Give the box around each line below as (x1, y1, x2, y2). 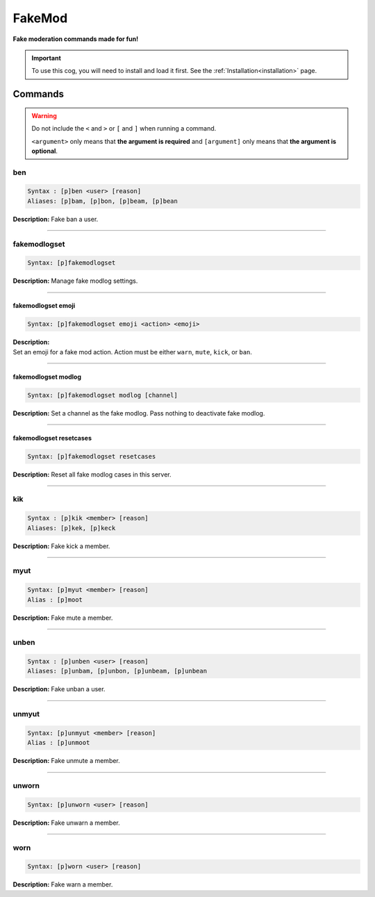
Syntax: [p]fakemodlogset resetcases (27, 452, 156, 460)
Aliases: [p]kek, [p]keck (27, 524, 116, 532)
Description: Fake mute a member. (12, 614, 113, 622)
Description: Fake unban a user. (12, 685, 106, 693)
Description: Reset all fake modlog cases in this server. (12, 470, 172, 479)
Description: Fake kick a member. (12, 542, 110, 550)
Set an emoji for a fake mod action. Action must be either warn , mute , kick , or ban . (12, 347, 253, 356)
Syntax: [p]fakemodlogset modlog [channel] (27, 391, 178, 399)
